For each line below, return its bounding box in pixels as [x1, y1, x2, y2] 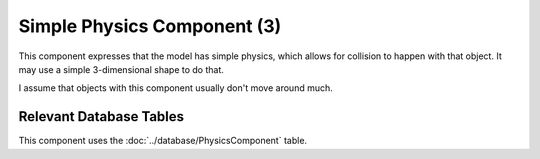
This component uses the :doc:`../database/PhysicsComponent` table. [18, 135, 308, 147]
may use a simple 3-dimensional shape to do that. [18, 63, 224, 75]
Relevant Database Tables [18, 108, 185, 125]
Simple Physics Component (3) [18, 15, 282, 37]
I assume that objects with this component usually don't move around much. [18, 82, 334, 94]
